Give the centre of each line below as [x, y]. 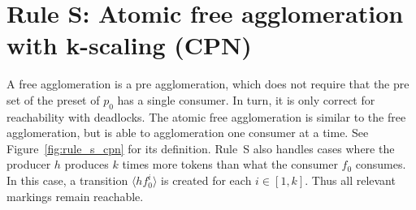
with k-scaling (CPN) [129, 45]
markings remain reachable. [75, 196]
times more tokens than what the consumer [230, 164]
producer [29, 164]
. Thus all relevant [350, 180]
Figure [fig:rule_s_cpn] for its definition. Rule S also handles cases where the [201, 148]
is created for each [206, 180]
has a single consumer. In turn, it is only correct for [246, 99]
